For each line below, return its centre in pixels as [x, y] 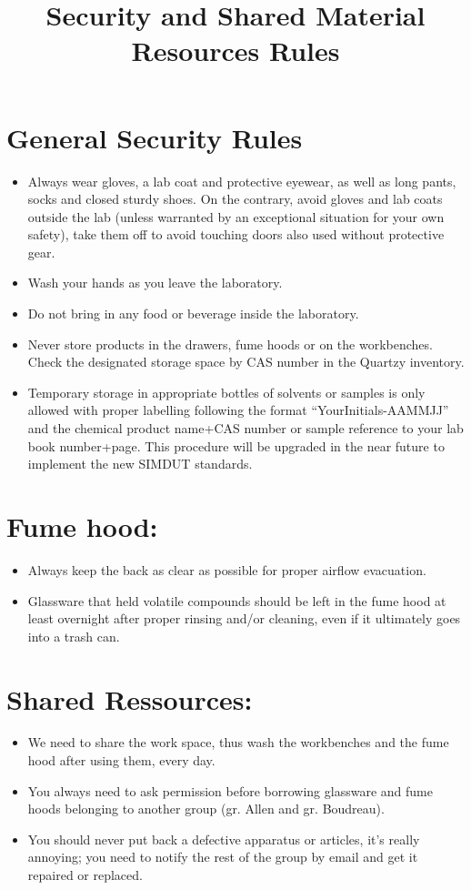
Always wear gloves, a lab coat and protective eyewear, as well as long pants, [242, 181]
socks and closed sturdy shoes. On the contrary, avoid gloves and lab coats [235, 199]
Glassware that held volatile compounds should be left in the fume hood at [237, 600]
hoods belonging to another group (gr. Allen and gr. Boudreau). [206, 809]
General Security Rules [155, 137]
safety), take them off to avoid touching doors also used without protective [236, 234]
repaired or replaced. [85, 875]
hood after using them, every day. [121, 760]
